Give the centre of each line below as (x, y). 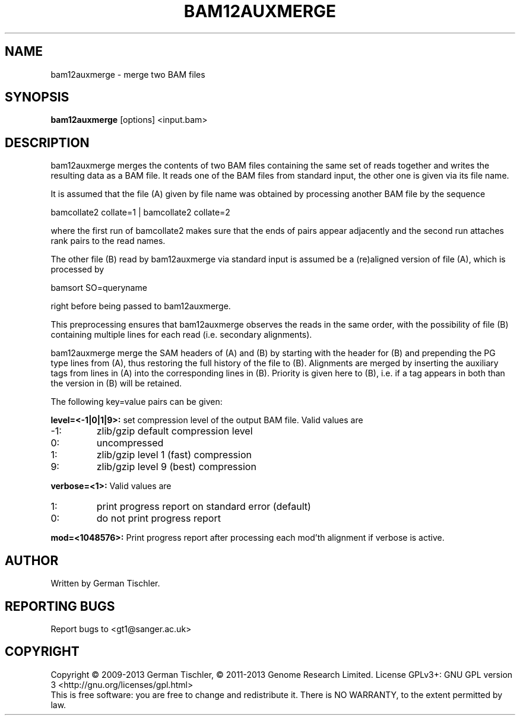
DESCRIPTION (47, 142)
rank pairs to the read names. (108, 241)
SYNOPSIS (37, 97)
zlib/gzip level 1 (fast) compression (174, 455)
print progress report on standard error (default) (204, 507)
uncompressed (130, 443)
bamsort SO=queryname (99, 288)
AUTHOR (32, 560)
